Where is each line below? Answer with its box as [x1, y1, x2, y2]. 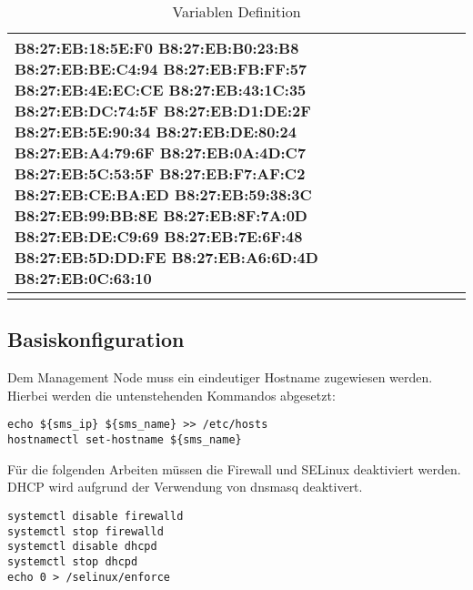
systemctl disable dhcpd [7, 540, 157, 554]
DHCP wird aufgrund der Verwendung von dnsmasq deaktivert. [7, 477, 363, 496]
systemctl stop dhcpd [7, 554, 138, 568]
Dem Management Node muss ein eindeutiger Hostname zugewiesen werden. [7, 368, 433, 387]
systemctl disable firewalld [7, 509, 184, 523]
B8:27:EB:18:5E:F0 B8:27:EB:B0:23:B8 [15, 37, 299, 58]
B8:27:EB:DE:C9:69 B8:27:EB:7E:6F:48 [15, 226, 303, 247]
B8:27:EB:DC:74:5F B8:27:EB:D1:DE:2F [15, 100, 311, 121]
